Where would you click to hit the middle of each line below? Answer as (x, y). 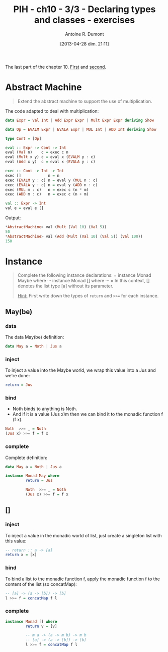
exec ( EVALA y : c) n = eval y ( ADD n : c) (52, 185)
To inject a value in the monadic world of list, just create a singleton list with (83, 535)
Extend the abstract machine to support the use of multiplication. (85, 101)
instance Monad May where (32, 476)
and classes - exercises (85, 20)
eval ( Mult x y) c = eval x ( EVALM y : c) (50, 157)
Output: (13, 218)
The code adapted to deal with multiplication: (52, 111)
